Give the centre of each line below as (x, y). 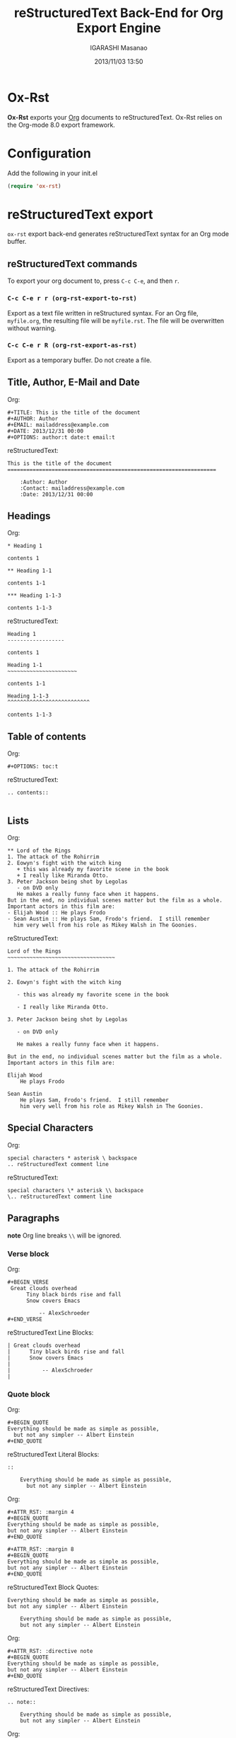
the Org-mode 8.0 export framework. (61, 125)
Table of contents (47, 736)
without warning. (32, 328)
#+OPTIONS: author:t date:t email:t (61, 437)
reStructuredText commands (72, 264)
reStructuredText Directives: (48, 1689)
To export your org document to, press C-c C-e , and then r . (94, 281)
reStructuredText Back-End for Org (119, 13)
